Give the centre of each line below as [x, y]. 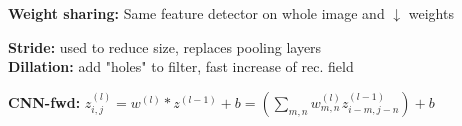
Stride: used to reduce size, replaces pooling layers [165, 46]
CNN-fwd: [44, 101]
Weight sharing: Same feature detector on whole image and [196, 13]
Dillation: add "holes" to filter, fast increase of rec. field [181, 66]
